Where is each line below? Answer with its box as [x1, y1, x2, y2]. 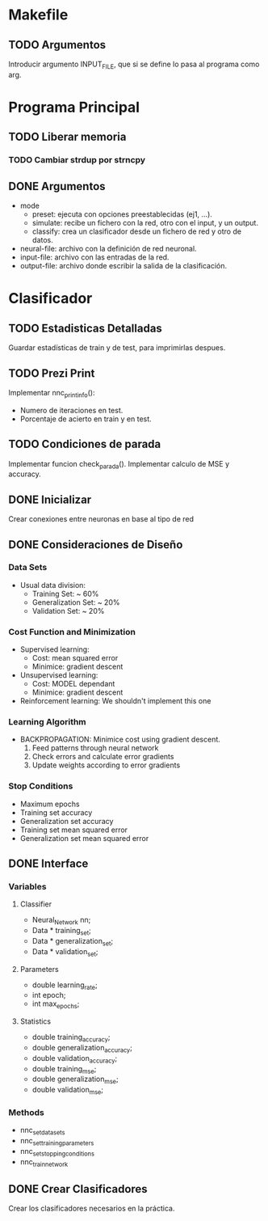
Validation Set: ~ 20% [31, 606, 105, 615]
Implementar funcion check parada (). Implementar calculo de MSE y [8, 458, 230, 471]
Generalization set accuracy [19, 816, 114, 826]
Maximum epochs [19, 799, 80, 809]
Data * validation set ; [31, 946, 98, 958]
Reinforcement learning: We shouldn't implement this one [19, 696, 211, 706]
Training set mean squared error [19, 825, 128, 834]
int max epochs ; [31, 999, 80, 1011]
